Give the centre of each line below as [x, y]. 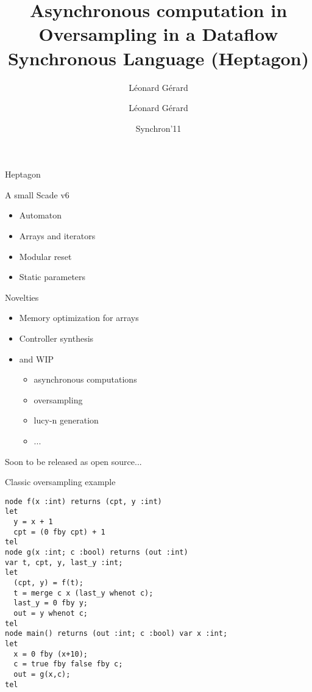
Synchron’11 [158, 128]
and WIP [37, 359]
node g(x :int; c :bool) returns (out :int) [97, 553]
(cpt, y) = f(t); [48, 583]
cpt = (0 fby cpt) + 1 [59, 532]
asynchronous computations [85, 379]
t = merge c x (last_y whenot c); [83, 593]
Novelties [22, 297]
